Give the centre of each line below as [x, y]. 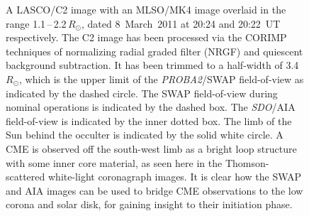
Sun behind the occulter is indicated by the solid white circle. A [145, 135]
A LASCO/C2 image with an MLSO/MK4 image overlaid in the [146, 9]
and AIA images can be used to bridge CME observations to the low [154, 190]
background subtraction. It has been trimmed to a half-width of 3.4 [152, 65]
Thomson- [247, 162]
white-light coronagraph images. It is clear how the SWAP [175, 177]
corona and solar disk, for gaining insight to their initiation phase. [149, 204]
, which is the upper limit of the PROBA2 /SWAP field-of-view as [162, 79]
